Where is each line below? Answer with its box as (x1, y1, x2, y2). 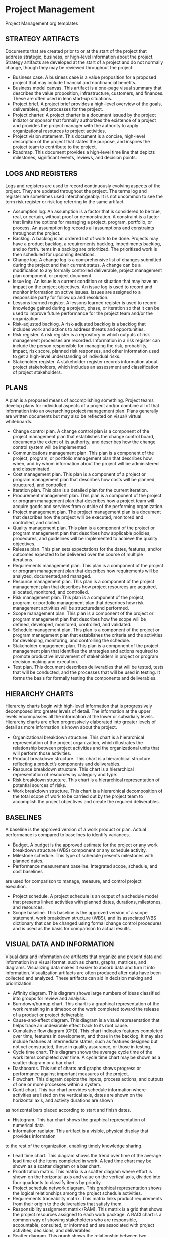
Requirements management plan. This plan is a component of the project (12, 563, 163, 569)
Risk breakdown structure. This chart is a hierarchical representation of (12, 777, 160, 783)
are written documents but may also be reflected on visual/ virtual (5, 413, 142, 419)
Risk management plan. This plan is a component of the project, (12, 594, 145, 601)
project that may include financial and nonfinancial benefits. (12, 79, 137, 85)
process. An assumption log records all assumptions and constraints (12, 224, 154, 231)
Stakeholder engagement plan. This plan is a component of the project (12, 643, 159, 649)
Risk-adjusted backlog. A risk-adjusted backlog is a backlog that (12, 321, 146, 327)
